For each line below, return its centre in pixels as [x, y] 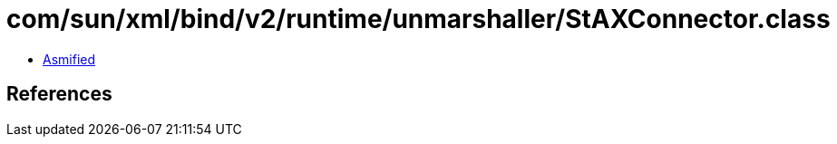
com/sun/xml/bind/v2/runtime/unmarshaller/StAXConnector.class [418, 19]
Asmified [69, 59]
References [59, 94]
